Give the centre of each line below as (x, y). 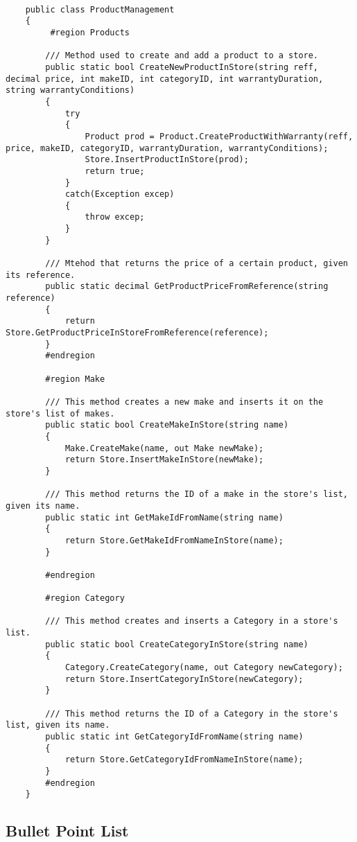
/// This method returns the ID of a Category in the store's (192, 713)
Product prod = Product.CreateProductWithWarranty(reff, (219, 136)
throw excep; (115, 217)
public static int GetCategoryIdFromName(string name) (174, 737)
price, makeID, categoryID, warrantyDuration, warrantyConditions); (167, 148)
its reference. (41, 275)
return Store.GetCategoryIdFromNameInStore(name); (184, 760)
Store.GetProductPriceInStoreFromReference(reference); (137, 333)
